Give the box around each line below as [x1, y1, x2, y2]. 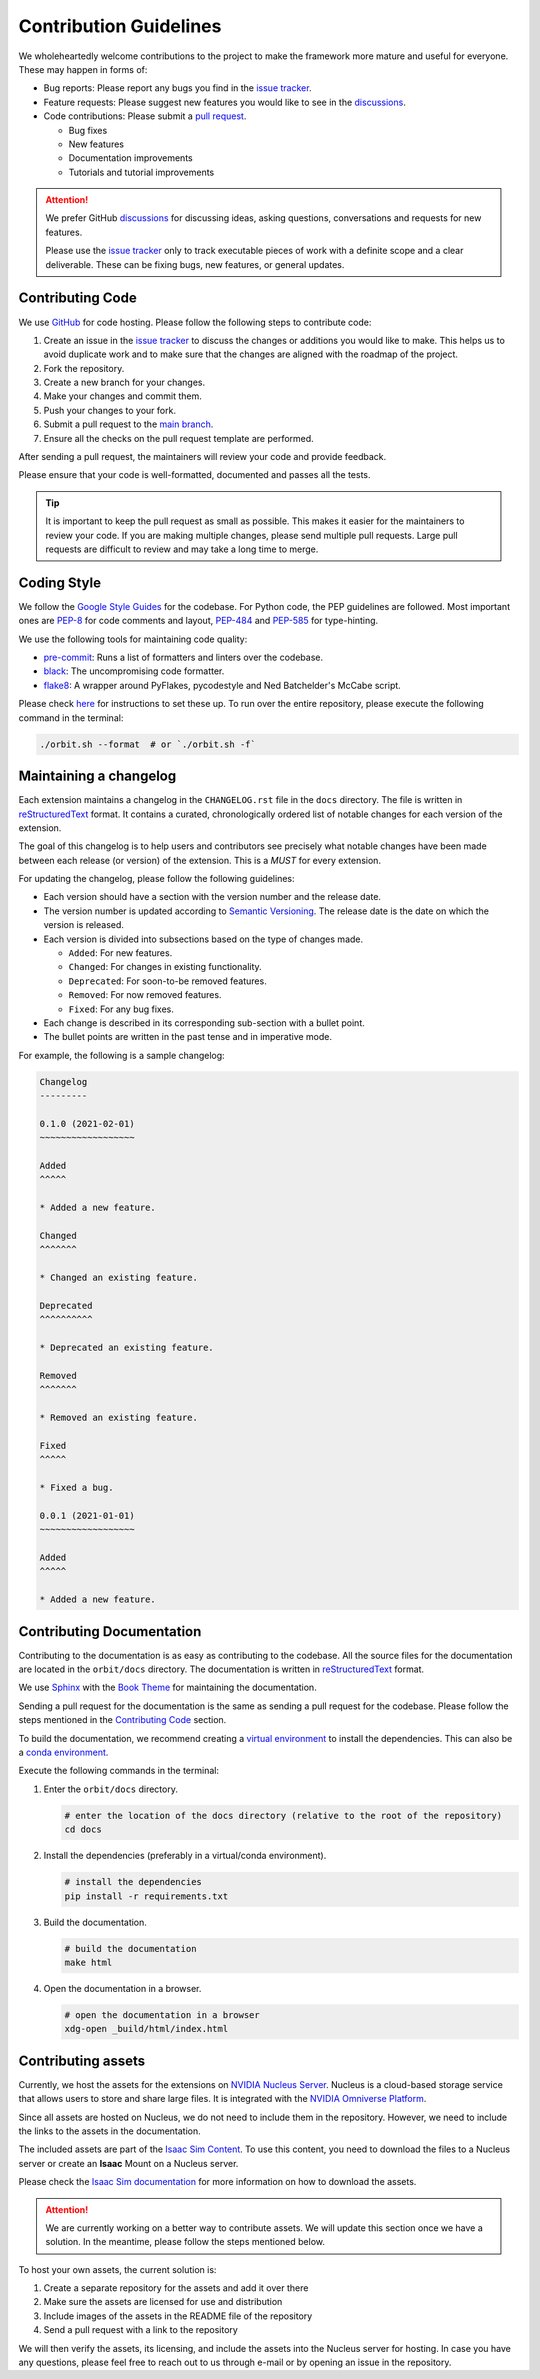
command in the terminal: [18, 711, 124, 724]
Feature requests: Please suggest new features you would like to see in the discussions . [43, 96, 407, 108]
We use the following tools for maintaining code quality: [18, 633, 248, 645]
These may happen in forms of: [18, 63, 148, 75]
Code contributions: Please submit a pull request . [43, 110, 247, 122]
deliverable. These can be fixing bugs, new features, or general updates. [45, 258, 345, 270]
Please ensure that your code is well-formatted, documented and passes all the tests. [18, 469, 371, 481]
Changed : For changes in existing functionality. [68, 961, 262, 973]
